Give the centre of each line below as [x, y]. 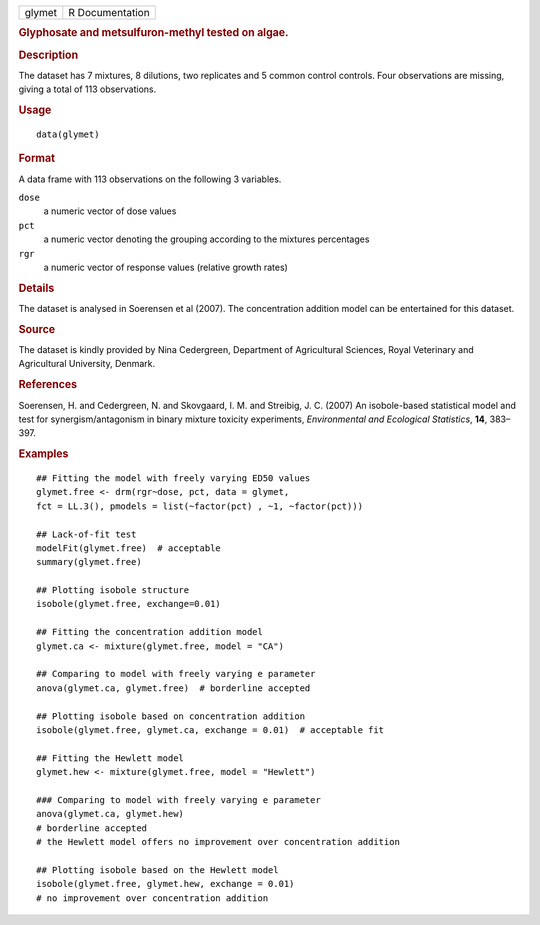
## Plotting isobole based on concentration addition [170, 716]
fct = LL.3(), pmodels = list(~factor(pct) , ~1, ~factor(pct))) [200, 506]
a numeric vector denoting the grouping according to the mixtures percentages [206, 239]
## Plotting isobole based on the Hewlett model [157, 869]
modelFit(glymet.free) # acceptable [129, 548]
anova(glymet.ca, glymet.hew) [110, 814]
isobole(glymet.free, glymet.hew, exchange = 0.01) [165, 884]
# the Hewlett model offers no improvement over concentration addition [218, 842]
